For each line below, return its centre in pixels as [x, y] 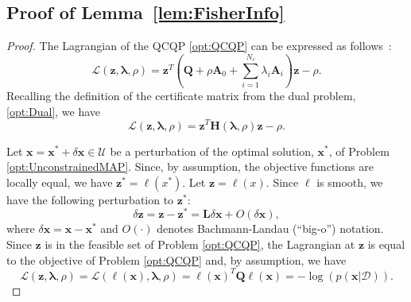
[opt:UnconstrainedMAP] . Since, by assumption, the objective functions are [190, 166]
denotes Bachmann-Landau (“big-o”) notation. [270, 228]
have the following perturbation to [90, 199]
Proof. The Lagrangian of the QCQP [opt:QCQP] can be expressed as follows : [199, 46]
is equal [386, 244]
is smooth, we [350, 182]
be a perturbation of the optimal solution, [212, 151]
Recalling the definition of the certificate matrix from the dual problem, [181, 96]
